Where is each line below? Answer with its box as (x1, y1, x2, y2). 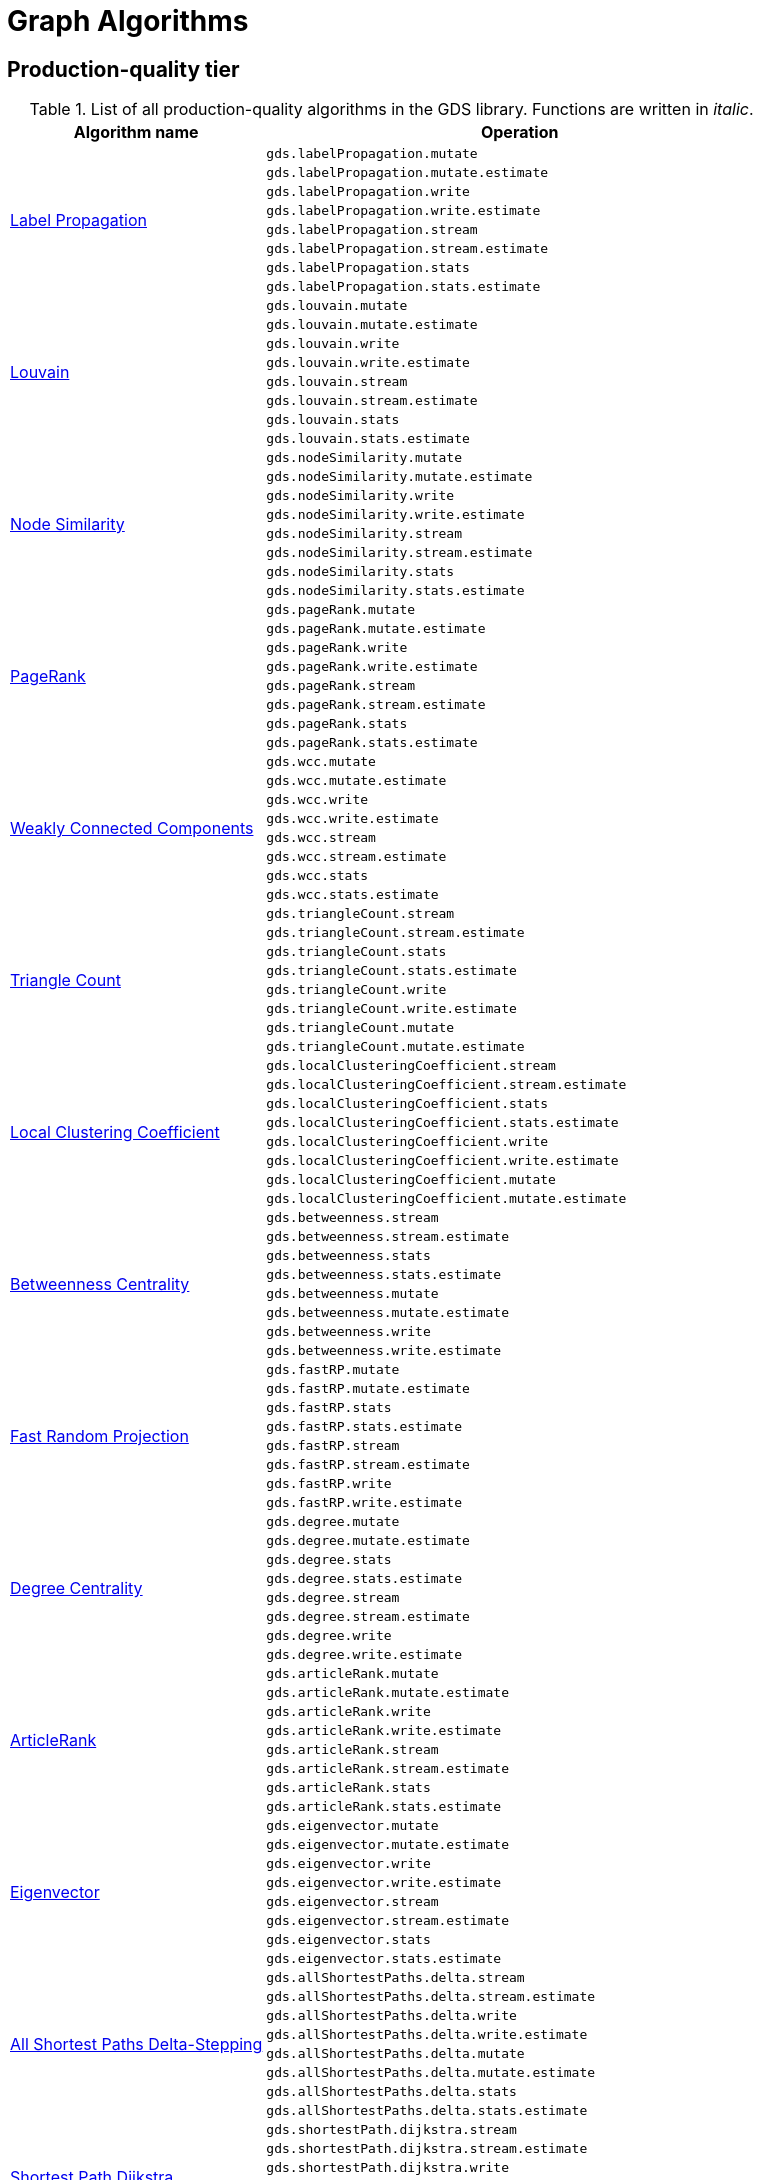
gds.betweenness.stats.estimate (266, 1267, 502, 1283)
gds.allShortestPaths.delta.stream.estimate (266, 1989, 596, 2005)
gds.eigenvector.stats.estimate (266, 1951, 502, 1967)
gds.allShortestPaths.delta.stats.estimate (266, 2103, 588, 2119)
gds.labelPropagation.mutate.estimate (266, 165, 549, 181)
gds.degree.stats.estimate (266, 1571, 463, 1587)
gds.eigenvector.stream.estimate (266, 1913, 509, 1929)
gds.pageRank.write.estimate (266, 659, 478, 675)
